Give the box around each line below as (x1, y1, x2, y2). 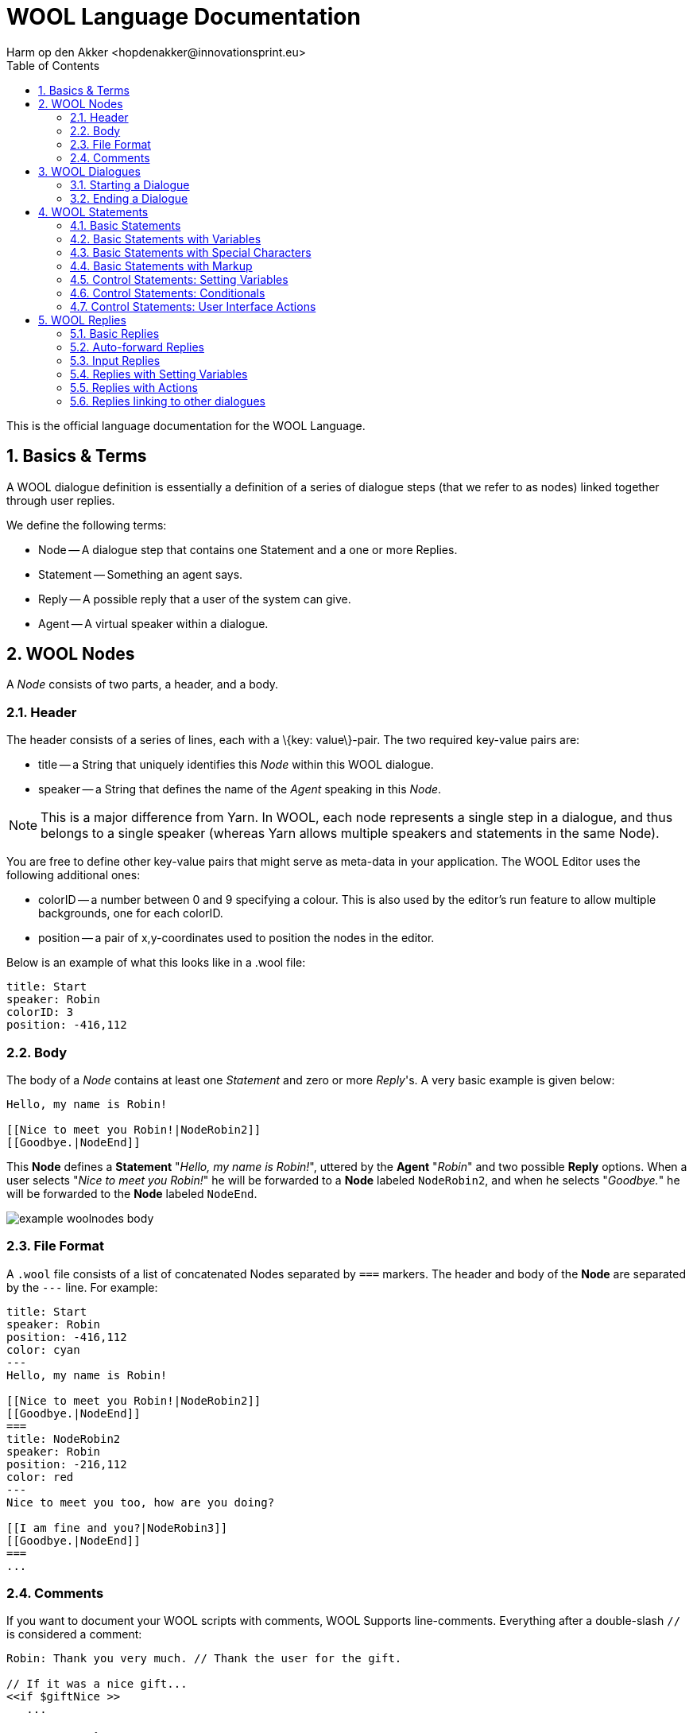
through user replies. (6, 493, 115, 507)
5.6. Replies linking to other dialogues (70, 394, 265, 408)
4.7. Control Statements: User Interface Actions (70, 299, 316, 313)
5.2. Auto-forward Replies (70, 339, 204, 354)
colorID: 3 (6, 1006, 74, 1019)
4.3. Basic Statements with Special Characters (70, 245, 312, 259)
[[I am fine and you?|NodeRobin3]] (6, 1521, 228, 1534)
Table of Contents (6, 58, 100, 72)
